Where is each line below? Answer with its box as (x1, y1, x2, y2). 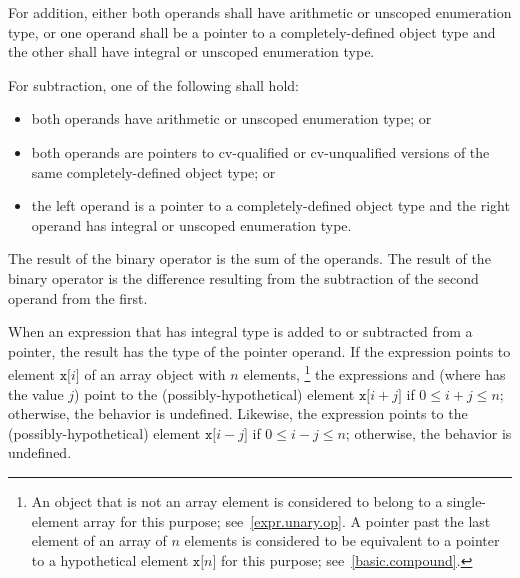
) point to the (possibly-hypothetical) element (74, 383, 355, 404)
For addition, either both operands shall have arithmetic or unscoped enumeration (8, 2, 512, 22)
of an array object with (84, 363, 226, 384)
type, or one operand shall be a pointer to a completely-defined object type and (8, 21, 496, 42)
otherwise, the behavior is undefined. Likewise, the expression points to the (8, 403, 468, 424)
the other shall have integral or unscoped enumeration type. (8, 41, 375, 62)
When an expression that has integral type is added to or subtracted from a (8, 321, 473, 342)
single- (447, 490, 487, 511)
